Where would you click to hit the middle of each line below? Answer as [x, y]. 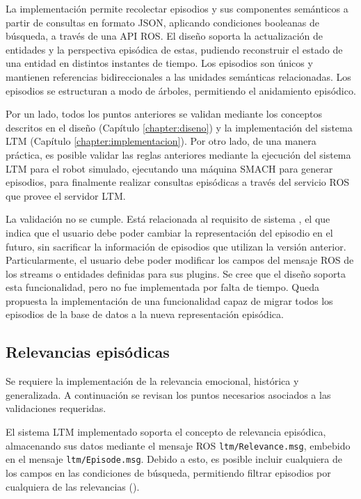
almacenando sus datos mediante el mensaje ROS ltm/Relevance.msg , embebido [178, 445]
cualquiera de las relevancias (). [73, 486]
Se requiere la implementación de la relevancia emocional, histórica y [152, 381]
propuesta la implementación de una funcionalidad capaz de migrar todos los [169, 300]
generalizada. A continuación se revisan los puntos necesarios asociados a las [168, 394]
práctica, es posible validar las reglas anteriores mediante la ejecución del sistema [178, 154]
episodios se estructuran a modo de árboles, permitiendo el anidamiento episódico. [181, 90]
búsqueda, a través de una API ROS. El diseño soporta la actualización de [164, 36]
